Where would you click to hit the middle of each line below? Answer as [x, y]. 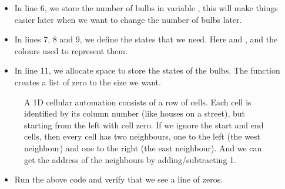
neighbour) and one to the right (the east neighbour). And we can [143, 147]
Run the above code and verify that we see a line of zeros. [119, 179]
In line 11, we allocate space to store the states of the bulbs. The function [147, 70]
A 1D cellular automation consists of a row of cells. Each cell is [138, 102]
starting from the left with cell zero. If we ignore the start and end [144, 125]
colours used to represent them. [71, 50]
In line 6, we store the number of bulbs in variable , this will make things [146, 8]
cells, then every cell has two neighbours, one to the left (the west [142, 136]
